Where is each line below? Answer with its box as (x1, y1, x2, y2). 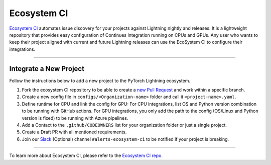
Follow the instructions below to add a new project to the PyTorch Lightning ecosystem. (9, 77, 191, 84)
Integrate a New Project (9, 64, 85, 73)
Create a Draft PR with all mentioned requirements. (22, 129, 127, 135)
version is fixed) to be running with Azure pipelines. (22, 115, 128, 121)
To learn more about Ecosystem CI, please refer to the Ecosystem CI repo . (9, 152, 163, 158)
